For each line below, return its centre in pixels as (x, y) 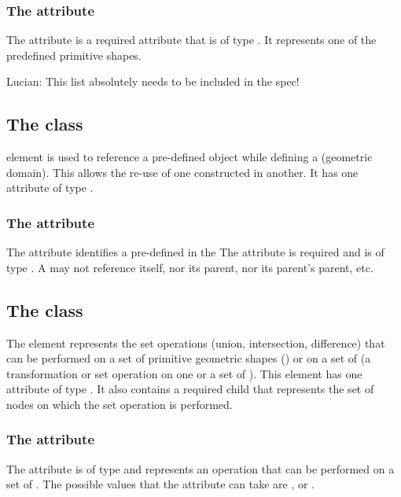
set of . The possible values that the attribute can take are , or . (160, 484)
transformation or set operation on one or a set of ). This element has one (184, 373)
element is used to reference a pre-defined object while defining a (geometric (189, 157)
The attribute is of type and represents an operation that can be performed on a (200, 468)
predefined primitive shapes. (74, 55)
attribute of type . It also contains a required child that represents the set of (190, 389)
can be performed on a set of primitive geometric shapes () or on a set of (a (189, 358)
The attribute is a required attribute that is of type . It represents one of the (191, 40)
